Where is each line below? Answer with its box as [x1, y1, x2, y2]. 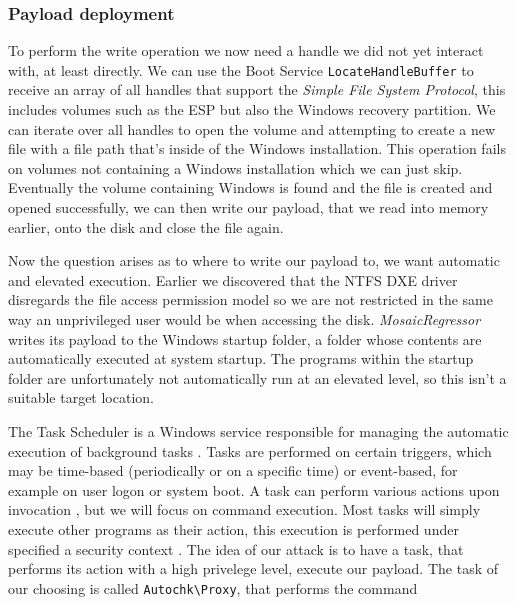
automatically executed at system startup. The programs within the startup [8, 348, 474, 369]
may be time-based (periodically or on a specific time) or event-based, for [8, 460, 458, 481]
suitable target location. [8, 387, 154, 408]
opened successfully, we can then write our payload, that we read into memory [8, 197, 489, 218]
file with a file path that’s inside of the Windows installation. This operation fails [8, 138, 506, 159]
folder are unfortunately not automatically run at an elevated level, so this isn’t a [8, 367, 507, 388]
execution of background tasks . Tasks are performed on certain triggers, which [8, 440, 492, 461]
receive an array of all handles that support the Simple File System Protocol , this [8, 79, 506, 100]
